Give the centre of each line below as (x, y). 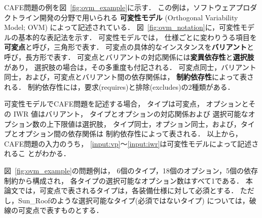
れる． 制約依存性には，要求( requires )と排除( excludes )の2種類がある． (119, 86)
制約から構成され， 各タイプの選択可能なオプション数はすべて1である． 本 (128, 180)
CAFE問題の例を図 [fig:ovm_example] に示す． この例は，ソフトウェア (120, 7)
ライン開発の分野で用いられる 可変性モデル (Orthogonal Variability (128, 17)
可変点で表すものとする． (61, 210)
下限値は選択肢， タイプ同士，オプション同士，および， (147, 123)
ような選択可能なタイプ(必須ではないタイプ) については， (153, 200)
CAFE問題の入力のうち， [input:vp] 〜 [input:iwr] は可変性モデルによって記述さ (132, 143)
